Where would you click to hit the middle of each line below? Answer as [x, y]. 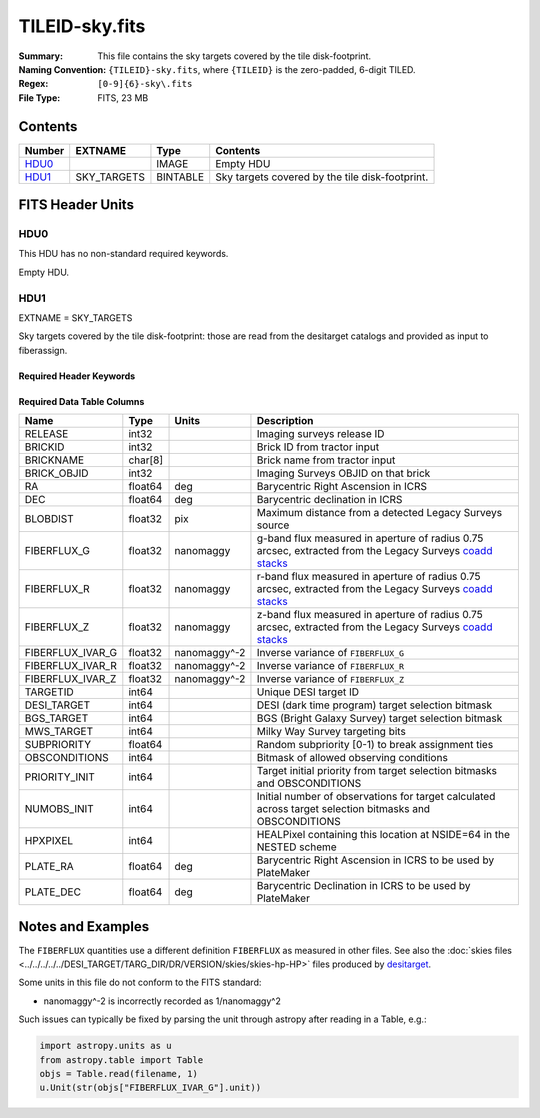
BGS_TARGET [56, 718]
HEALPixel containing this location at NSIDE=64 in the [383, 835]
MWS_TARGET [59, 732]
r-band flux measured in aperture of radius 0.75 [368, 577]
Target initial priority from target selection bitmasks [377, 771]
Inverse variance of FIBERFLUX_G [330, 653]
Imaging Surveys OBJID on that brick [343, 473]
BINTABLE [180, 177]
